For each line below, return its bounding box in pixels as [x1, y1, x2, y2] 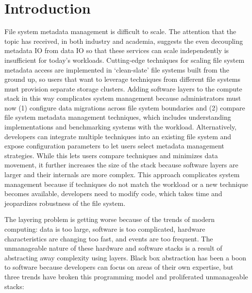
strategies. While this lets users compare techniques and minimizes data [4, 150, 218, 160]
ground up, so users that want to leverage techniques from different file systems [4, 74, 241, 84]
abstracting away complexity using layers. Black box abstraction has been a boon [4, 252, 247, 262]
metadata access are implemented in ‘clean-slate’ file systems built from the [4, 64, 229, 74]
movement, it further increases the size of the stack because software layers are [4, 160, 238, 170]
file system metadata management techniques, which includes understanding [4, 112, 231, 122]
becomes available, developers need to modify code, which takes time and [4, 188, 222, 199]
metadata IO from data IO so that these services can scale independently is [4, 45, 229, 55]
